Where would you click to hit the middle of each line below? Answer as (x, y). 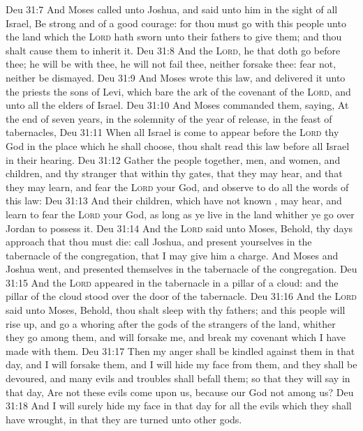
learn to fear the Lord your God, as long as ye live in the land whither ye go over (180, 214)
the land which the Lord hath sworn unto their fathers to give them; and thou (174, 37)
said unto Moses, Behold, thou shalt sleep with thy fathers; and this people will (176, 310)
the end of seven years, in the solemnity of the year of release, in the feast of (169, 118)
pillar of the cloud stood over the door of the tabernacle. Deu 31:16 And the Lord (181, 296)
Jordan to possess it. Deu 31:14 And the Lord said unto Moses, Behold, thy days (179, 228)
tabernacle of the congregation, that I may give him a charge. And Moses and (172, 255)
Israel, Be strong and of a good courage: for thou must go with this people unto (176, 23)
